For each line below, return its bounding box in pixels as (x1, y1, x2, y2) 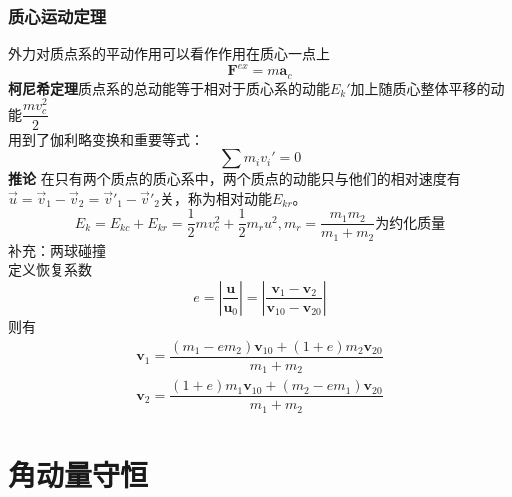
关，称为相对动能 (159, 187, 272, 208)
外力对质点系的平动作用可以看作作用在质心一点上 (8, 43, 330, 64)
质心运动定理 (8, 3, 107, 28)
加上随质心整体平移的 (350, 77, 491, 98)
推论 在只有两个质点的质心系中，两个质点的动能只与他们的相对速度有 (8, 168, 461, 189)
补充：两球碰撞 (8, 239, 106, 260)
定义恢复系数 (8, 259, 92, 280)
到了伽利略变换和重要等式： (21, 128, 204, 149)
